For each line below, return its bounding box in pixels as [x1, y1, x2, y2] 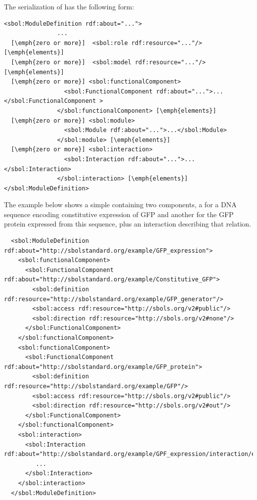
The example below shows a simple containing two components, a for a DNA [4, 199, 237, 210]
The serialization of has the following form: [4, 1, 134, 11]
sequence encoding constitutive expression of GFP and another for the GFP [4, 209, 234, 219]
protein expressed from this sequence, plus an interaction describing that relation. [4, 219, 252, 229]
